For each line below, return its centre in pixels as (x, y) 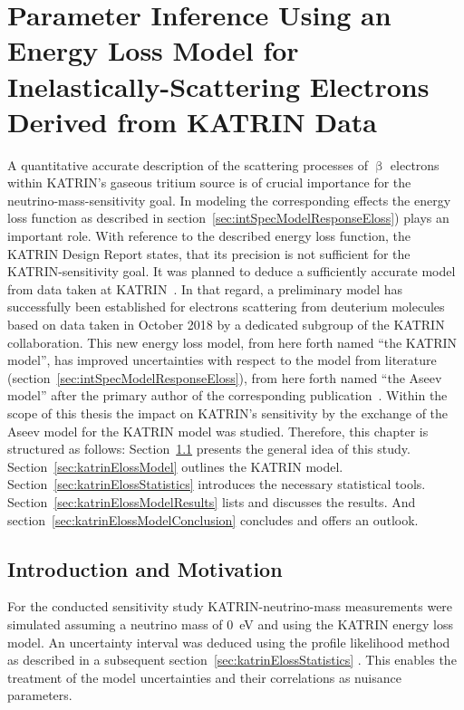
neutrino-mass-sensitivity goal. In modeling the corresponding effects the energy (229, 200)
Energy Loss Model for (153, 50)
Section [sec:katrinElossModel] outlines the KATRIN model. (175, 466)
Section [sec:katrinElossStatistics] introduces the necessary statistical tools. (217, 484)
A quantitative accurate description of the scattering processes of (188, 164)
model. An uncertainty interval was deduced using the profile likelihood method (229, 642)
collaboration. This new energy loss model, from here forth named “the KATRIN (232, 342)
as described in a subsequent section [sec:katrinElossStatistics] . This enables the (232, 660)
